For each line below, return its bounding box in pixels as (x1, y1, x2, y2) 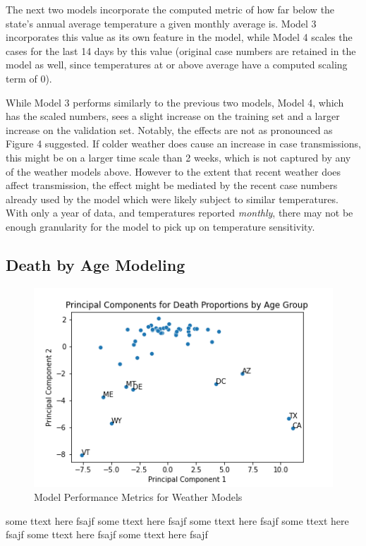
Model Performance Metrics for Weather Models (34, 489, 243, 504)
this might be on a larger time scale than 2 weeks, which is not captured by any (6, 150, 351, 164)
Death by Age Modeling (6, 253, 185, 275)
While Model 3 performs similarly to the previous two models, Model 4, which (6, 95, 344, 109)
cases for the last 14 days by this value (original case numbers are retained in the (6, 43, 356, 58)
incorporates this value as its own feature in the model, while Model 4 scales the (6, 30, 353, 44)
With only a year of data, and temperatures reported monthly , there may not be (6, 205, 353, 220)
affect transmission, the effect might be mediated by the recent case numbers (6, 178, 338, 193)
